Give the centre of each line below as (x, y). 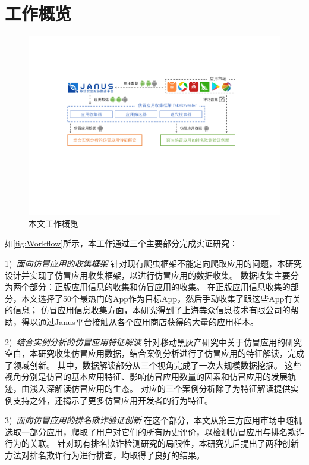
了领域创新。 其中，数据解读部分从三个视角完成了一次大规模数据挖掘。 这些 (153, 365)
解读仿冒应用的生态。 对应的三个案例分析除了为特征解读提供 (172, 388)
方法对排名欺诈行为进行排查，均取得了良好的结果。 (105, 455)
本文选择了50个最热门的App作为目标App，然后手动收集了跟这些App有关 (161, 298)
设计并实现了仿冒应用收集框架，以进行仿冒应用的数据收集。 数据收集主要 (148, 275)
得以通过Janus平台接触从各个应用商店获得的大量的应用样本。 (140, 321)
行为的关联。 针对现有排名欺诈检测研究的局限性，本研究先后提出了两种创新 (152, 443)
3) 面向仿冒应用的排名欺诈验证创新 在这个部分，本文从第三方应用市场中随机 (154, 420)
